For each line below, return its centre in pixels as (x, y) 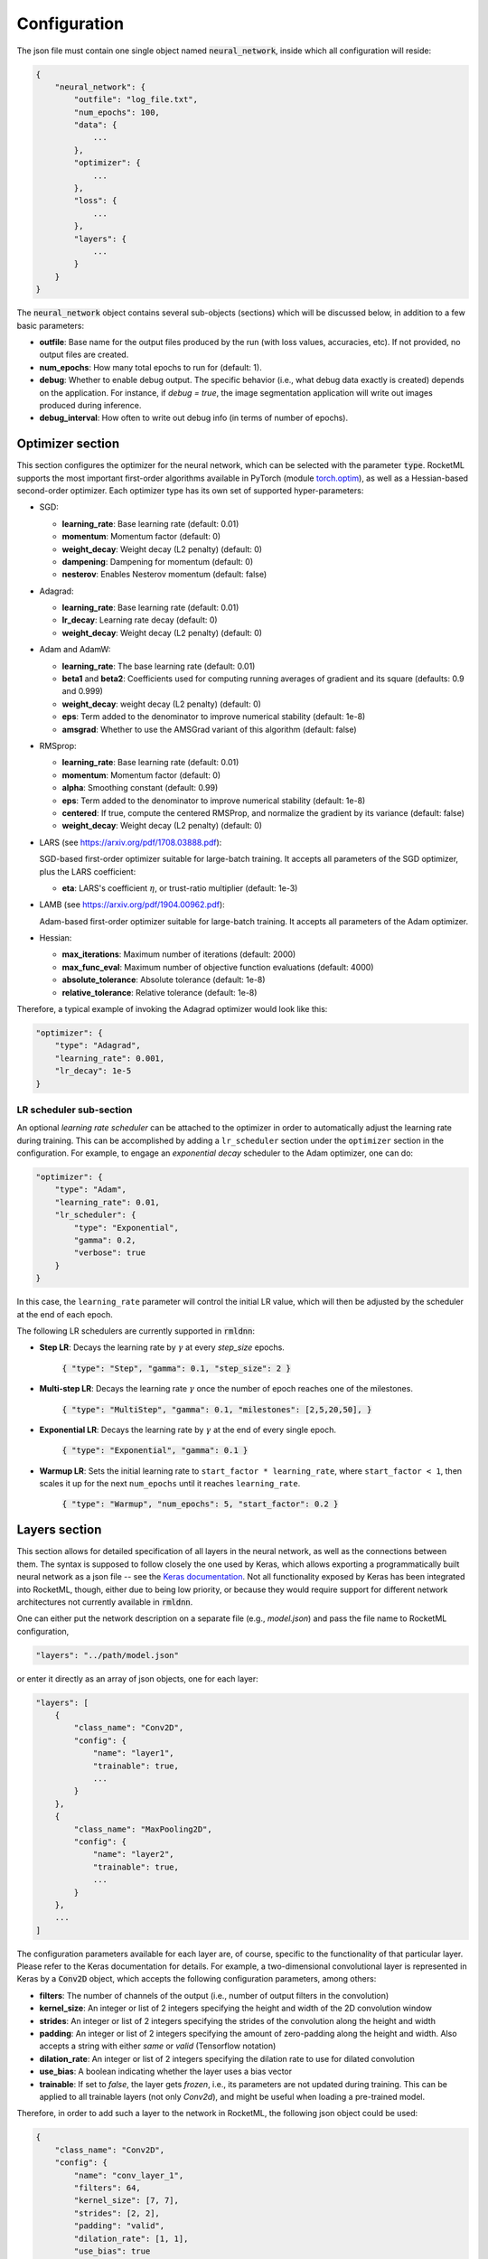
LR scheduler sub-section (75, 1110)
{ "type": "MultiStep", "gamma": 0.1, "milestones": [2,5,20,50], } (217, 1409)
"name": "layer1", (134, 1753)
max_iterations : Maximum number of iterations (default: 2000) (179, 954)
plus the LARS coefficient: (88, 871)
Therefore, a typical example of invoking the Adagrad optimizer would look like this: (172, 1009)
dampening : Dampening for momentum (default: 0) (158, 561)
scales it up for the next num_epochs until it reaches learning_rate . (170, 1484)
